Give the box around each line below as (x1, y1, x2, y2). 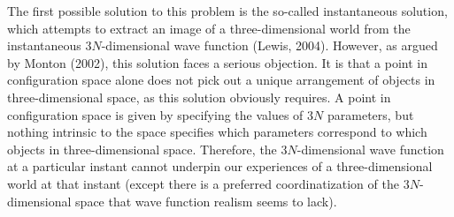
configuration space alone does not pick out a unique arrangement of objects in (7, 71, 435, 89)
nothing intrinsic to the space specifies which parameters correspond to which (7, 123, 427, 141)
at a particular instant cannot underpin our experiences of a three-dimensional (7, 157, 433, 176)
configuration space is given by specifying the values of (7, 105, 304, 123)
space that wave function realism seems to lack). (75, 191, 337, 210)
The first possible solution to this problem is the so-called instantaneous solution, (7, 2, 448, 19)
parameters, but (327, 105, 414, 123)
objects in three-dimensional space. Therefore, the (7, 139, 277, 158)
